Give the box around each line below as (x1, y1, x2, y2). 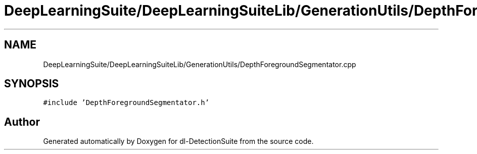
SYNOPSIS (4, 77, 59, 90)
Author (4, 115, 40, 128)
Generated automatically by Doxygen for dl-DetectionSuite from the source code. (43, 137, 314, 146)
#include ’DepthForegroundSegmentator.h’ (43, 98, 210, 107)
